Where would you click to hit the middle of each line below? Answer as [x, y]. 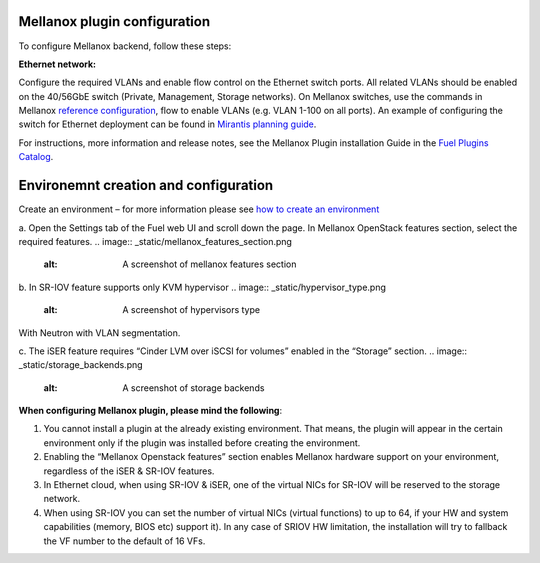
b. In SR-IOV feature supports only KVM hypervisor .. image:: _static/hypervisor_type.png [202, 287]
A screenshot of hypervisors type [191, 310]
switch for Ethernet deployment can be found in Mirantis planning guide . [167, 124]
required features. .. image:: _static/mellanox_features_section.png [155, 241]
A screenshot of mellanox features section [209, 264]
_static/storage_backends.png [81, 365]
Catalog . [36, 157]
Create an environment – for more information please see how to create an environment [199, 209]
